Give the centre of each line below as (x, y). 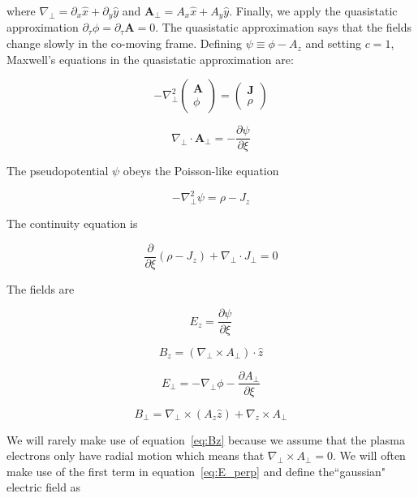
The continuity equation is (72, 223)
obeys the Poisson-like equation (201, 171)
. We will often (369, 455)
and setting (333, 43)
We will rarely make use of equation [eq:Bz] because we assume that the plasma (206, 439)
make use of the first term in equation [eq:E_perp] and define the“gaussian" (196, 471)
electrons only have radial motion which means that (136, 455)
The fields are (41, 288)
